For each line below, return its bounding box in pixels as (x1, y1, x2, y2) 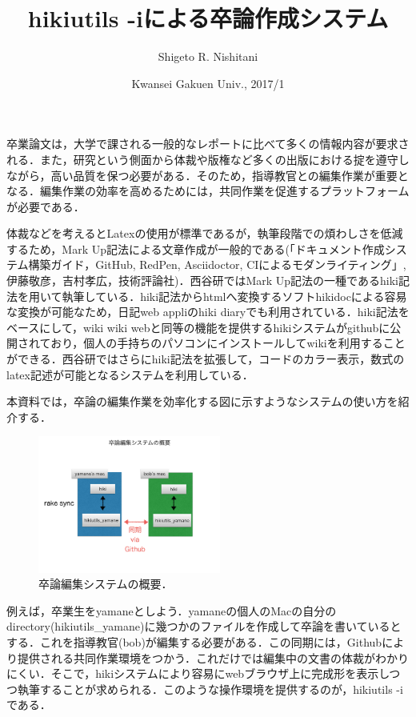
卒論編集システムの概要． (38, 575, 173, 592)
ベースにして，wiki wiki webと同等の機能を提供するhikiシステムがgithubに (6, 318, 390, 335)
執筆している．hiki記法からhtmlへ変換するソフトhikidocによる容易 (62, 287, 407, 304)
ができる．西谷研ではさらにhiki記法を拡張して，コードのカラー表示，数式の (6, 350, 405, 367)
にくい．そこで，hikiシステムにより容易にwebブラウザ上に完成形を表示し (6, 665, 390, 682)
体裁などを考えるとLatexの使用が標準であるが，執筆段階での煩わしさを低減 (6, 225, 403, 242)
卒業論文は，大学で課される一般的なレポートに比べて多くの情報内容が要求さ (6, 135, 410, 152)
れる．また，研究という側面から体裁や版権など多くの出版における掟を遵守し (6, 150, 410, 167)
